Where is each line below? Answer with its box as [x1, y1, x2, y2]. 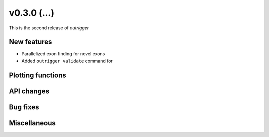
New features [9, 38, 52, 46]
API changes [9, 87, 50, 95]
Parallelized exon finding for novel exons [21, 51, 105, 57]
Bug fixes [9, 103, 39, 111]
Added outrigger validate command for [21, 58, 113, 64]
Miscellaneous [9, 119, 56, 127]
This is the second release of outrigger [9, 25, 89, 31]
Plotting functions [9, 71, 67, 79]
